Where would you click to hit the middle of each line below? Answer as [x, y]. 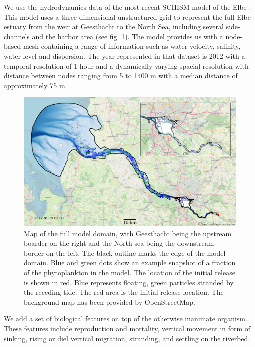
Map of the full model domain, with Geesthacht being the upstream [128, 233]
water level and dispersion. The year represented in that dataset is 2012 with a [125, 55]
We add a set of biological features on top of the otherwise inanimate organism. [126, 319]
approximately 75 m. [36, 85]
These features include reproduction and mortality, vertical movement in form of [127, 328]
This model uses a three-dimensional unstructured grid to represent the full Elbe [128, 16]
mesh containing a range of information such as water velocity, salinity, [132, 46]
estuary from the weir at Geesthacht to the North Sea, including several [114, 26]
